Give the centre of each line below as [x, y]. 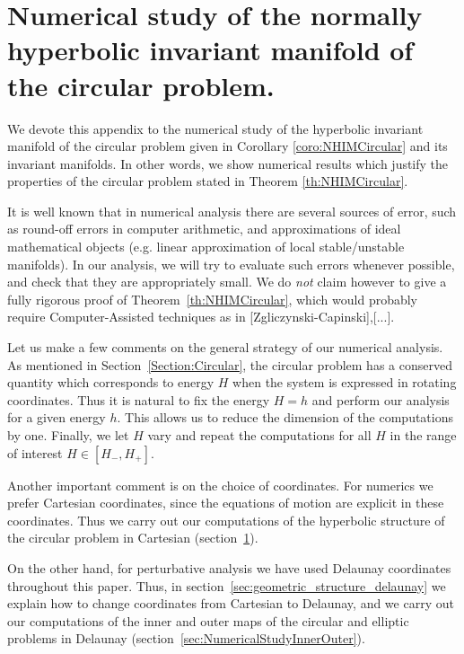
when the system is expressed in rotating [345, 382]
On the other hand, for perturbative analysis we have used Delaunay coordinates [229, 567]
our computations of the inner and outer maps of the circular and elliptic [208, 620]
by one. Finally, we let [68, 435]
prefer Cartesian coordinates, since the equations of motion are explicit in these [226, 503]
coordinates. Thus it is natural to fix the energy [139, 399]
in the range [423, 435]
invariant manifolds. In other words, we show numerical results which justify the [228, 163]
